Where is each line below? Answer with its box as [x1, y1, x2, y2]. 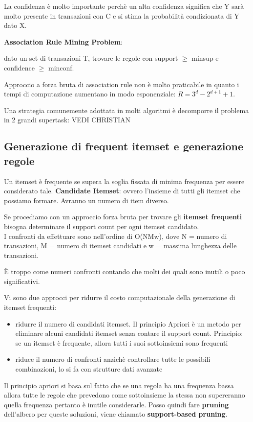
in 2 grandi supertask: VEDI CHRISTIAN [4, 115, 131, 125]
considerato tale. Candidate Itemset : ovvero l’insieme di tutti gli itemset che [4, 186, 240, 196]
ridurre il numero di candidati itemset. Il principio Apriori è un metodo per [15, 318, 241, 328]
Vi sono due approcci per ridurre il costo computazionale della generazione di [4, 292, 235, 303]
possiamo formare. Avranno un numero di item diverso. [4, 195, 169, 205]
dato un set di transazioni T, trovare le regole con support [4, 53, 178, 63]
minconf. [48, 62, 74, 72]
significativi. [4, 276, 40, 286]
